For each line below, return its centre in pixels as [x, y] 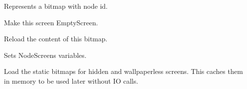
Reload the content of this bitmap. [56, 39]
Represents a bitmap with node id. [56, 6]
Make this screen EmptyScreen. [51, 22]
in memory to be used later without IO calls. [71, 80]
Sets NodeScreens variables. [45, 55]
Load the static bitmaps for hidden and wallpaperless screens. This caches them [123, 71]
